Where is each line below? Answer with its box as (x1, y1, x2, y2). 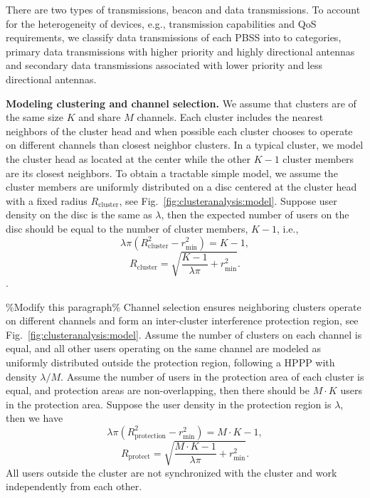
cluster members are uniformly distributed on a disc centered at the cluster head (6, 179, 357, 194)
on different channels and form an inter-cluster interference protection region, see (6, 313, 359, 328)
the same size (6, 110, 64, 124)
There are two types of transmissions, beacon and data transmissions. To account (6, 2, 361, 16)
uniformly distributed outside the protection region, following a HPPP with (6, 355, 335, 370)
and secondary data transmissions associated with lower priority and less (6, 58, 322, 73)
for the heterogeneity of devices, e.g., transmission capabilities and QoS (6, 16, 317, 31)
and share (78, 110, 121, 124)
